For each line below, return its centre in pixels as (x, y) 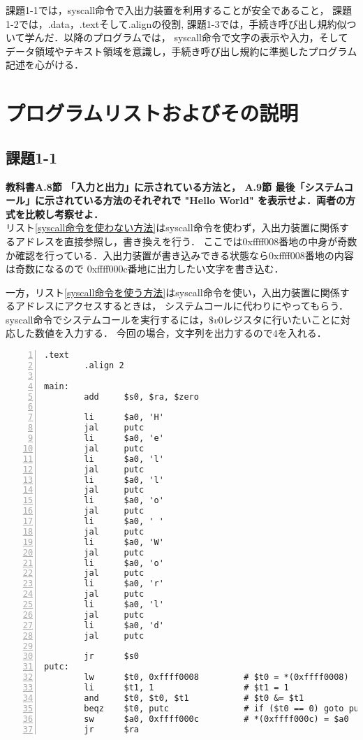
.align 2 (104, 365)
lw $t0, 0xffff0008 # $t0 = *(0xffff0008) (216, 677)
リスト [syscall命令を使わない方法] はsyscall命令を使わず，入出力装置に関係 (172, 227)
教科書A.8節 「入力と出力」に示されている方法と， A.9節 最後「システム (175, 186)
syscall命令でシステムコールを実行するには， (108, 319)
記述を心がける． (45, 65)
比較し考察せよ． (64, 213)
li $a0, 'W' (124, 542)
